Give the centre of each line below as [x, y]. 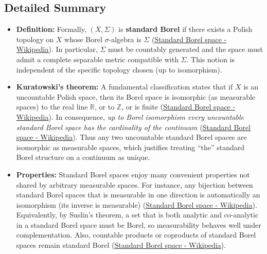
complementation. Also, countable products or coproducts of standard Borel [136, 235]
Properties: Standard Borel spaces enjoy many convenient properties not [133, 174]
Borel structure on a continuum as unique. [83, 157]
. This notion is [211, 59]
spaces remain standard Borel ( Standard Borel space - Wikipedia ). [121, 245]
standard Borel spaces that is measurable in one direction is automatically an [138, 195]
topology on [35, 39]
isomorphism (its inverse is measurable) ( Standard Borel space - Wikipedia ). [137, 204]
